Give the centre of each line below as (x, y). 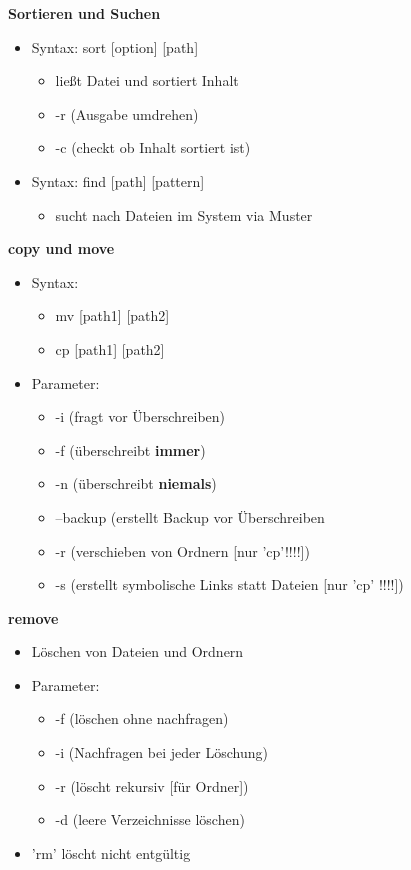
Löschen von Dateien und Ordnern (137, 651)
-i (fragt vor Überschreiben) (140, 416)
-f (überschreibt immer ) (130, 449)
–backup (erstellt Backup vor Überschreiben (190, 516)
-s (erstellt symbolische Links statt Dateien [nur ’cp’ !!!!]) (229, 584)
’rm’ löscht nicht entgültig (111, 852)
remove (33, 617)
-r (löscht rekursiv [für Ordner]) (152, 785)
